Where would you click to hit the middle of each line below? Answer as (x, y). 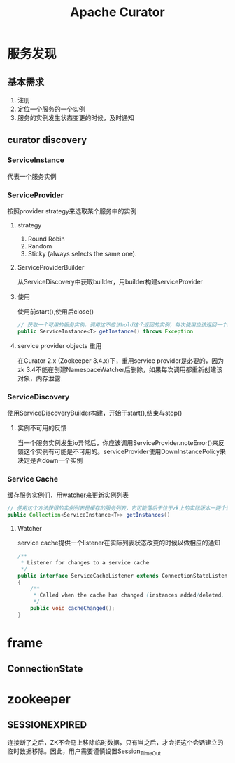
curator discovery (47, 140)
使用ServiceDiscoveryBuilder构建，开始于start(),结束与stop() (95, 413)
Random (40, 246)
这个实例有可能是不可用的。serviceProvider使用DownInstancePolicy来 (124, 452)
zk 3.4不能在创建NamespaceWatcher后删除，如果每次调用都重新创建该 (120, 369)
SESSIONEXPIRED (47, 725)
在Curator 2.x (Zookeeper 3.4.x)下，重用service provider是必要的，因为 (121, 360)
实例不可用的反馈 (42, 428)
